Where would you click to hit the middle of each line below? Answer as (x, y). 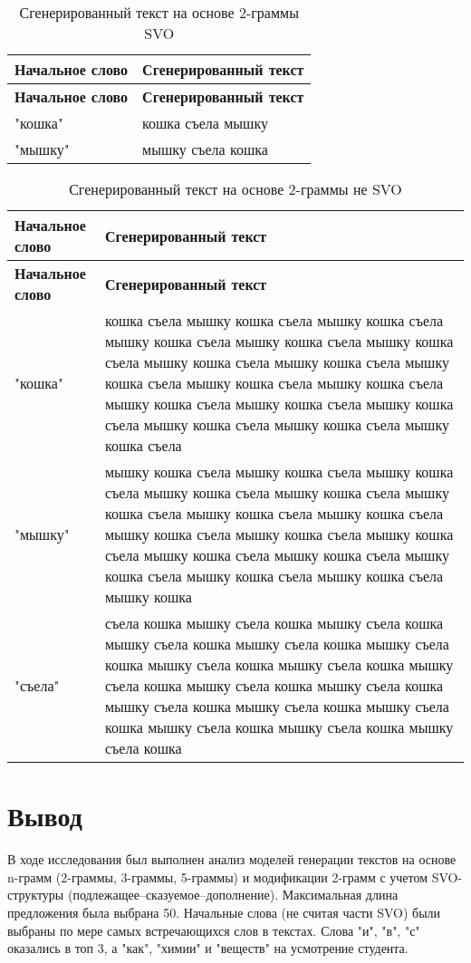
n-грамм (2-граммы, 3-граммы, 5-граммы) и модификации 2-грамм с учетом (218, 876)
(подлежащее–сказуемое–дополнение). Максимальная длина (233, 895)
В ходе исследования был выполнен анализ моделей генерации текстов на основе (232, 859)
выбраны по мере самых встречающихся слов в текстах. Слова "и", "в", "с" (214, 930)
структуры (36, 895)
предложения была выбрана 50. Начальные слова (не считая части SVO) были (224, 912)
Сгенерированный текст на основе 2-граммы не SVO (235, 189)
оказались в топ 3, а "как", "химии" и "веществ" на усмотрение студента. (208, 948)
